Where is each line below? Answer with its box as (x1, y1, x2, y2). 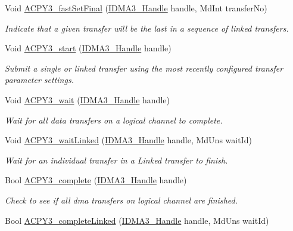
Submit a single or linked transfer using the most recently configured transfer (5, 61, 283, 74)
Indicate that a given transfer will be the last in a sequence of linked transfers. (5, 21, 289, 34)
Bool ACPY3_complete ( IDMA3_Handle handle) (5, 174, 187, 186)
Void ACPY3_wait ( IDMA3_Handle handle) (5, 93, 170, 106)
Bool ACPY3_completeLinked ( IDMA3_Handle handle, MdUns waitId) (5, 214, 269, 226)
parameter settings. (5, 73, 74, 86)
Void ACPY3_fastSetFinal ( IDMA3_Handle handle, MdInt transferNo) (5, 2, 267, 14)
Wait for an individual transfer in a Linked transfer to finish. (5, 153, 228, 166)
